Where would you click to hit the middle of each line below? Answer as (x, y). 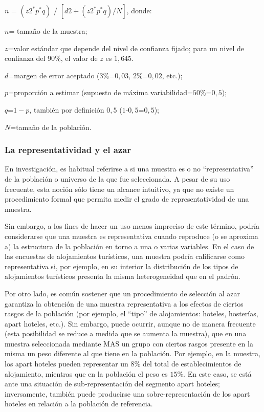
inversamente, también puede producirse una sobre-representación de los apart (127, 393)
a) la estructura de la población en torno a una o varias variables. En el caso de (129, 246)
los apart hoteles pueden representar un (67, 364)
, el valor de (79, 58)
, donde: (139, 10)
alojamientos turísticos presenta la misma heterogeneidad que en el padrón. (123, 276)
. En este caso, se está (217, 373)
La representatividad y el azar (68, 150)
